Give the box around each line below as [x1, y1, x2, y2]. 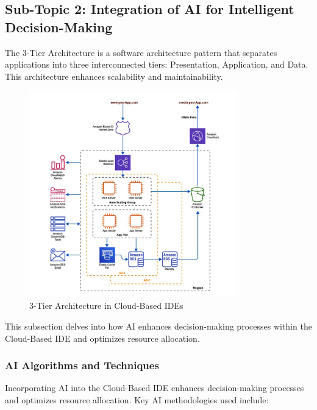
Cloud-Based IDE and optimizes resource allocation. [5, 331, 200, 344]
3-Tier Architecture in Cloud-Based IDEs [29, 299, 183, 312]
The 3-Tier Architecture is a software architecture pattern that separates [5, 46, 277, 58]
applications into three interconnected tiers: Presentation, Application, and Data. [5, 58, 308, 71]
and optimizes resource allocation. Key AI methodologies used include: [5, 394, 269, 406]
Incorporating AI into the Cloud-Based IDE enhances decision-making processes [5, 381, 304, 394]
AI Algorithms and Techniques [5, 358, 159, 373]
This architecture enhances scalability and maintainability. [5, 69, 223, 82]
